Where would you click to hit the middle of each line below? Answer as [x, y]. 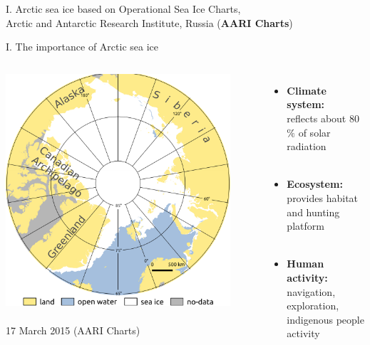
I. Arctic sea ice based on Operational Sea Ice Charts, [123, 9]
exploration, [313, 306]
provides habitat [323, 197]
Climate [307, 90]
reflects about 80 [323, 118]
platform [305, 226]
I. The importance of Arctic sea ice [82, 47]
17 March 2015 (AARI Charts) [73, 330]
